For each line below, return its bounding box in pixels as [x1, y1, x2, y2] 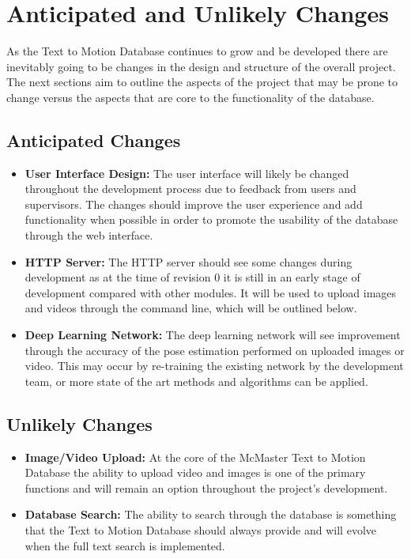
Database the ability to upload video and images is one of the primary [25, 464, 366, 481]
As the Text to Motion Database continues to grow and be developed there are [6, 43, 388, 59]
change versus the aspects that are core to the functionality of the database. [6, 89, 375, 105]
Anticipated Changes [6, 127, 181, 152]
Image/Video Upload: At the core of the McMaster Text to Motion [25, 448, 366, 465]
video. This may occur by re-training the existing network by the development [25, 357, 404, 374]
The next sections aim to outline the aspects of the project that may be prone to [6, 74, 398, 90]
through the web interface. [25, 227, 153, 244]
